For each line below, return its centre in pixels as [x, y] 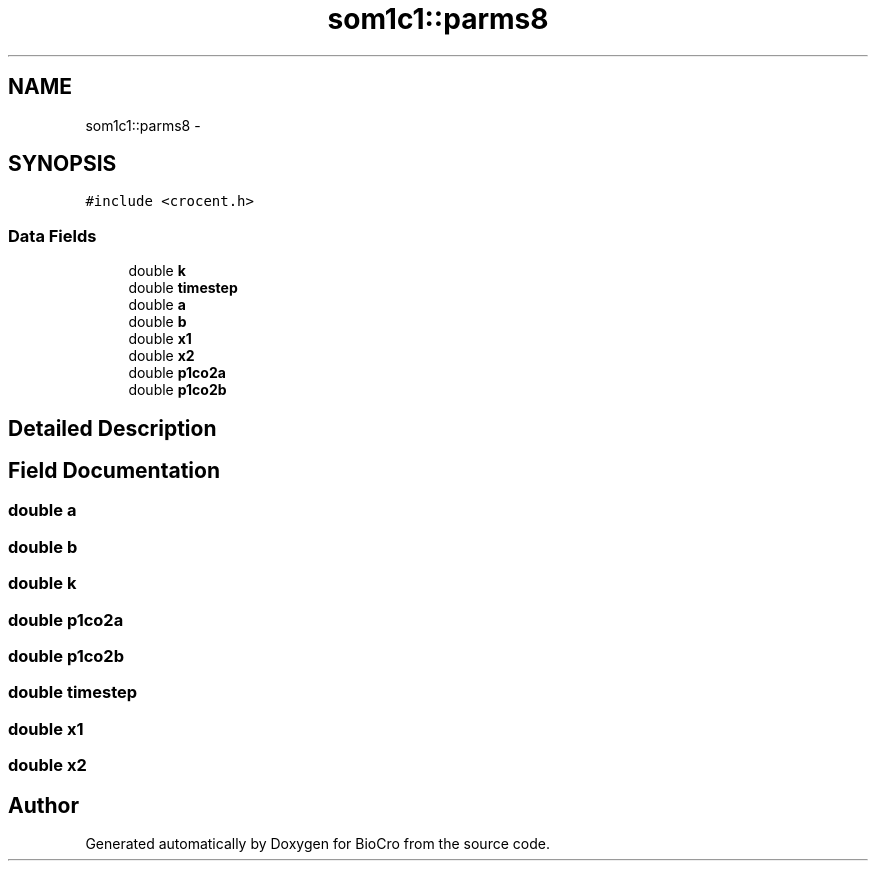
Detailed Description [112, 428]
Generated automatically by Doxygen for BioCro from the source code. [317, 843]
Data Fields [52, 235]
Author [43, 805]
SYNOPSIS [62, 164]
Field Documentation [114, 471]
